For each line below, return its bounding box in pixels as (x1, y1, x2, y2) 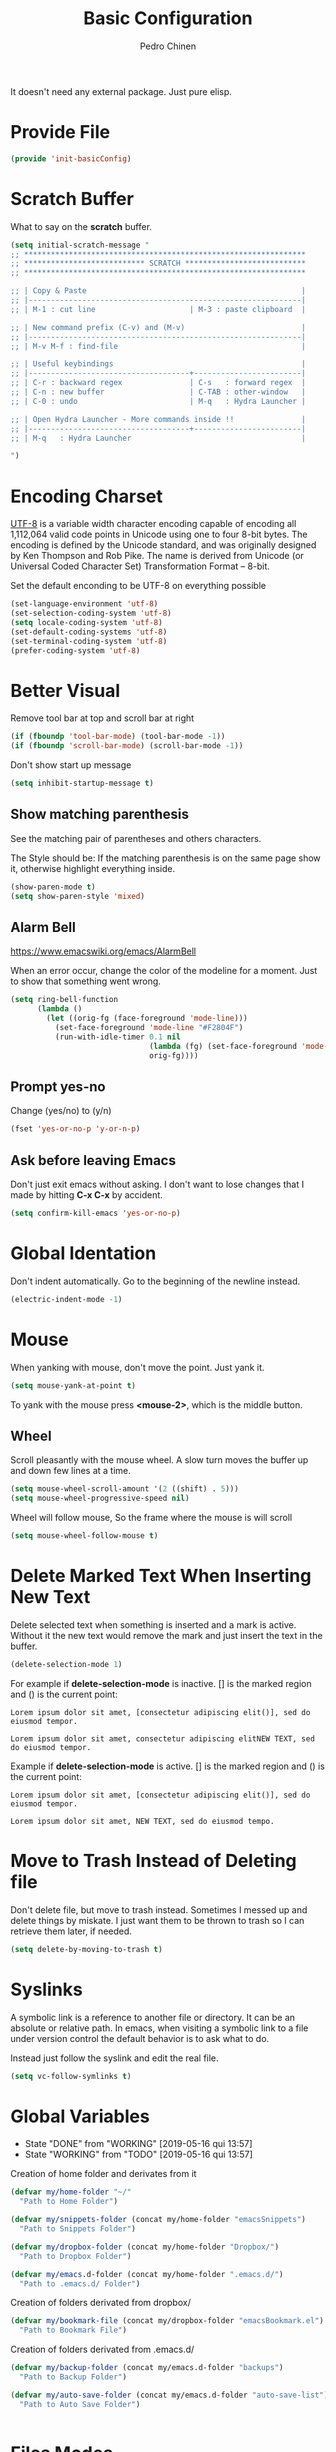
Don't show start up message (10, 759, 132, 771)
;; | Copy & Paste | (10, 286, 307, 296)
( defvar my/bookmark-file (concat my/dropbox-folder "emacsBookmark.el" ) (10, 2316, 325, 2326)
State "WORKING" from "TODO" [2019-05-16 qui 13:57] (24, 2148, 253, 2161)
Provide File (10, 121, 111, 144)
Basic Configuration (83, 7, 253, 30)
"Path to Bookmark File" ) (19, 2325, 128, 2336)
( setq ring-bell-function (10, 995, 118, 1005)
